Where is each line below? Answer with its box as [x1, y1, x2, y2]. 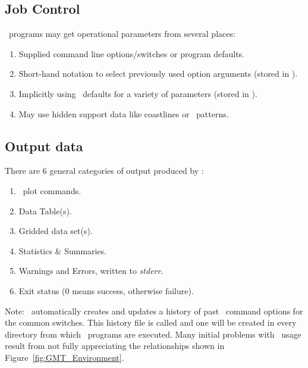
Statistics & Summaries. [18, 244, 107, 257]
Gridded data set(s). [18, 224, 93, 237]
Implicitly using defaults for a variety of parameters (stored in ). [18, 87, 257, 99]
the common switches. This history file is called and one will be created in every [5, 316, 297, 329]
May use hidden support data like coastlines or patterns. [18, 107, 229, 120]
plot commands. [23, 184, 81, 197]
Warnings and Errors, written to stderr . [18, 264, 164, 277]
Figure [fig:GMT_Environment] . [5, 351, 124, 363]
